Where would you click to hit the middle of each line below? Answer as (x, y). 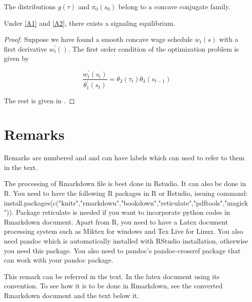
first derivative (26, 48)
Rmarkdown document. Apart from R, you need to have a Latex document (116, 221)
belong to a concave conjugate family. (174, 6)
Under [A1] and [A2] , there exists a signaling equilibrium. (90, 23)
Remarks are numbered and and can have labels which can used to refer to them (124, 158)
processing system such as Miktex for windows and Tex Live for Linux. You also (124, 231)
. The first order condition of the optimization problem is (153, 48)
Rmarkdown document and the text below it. (71, 295)
